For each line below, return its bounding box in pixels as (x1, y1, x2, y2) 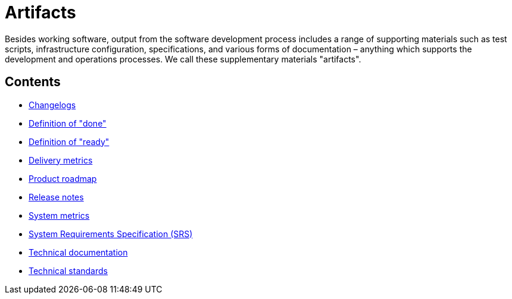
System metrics (29, 210, 90, 221)
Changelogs (29, 99, 76, 110)
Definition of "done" (29, 118, 107, 128)
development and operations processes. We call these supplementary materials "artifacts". (5, 53, 361, 64)
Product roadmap (29, 173, 97, 184)
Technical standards (29, 265, 108, 276)
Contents (5, 74, 61, 90)
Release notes (29, 191, 84, 202)
